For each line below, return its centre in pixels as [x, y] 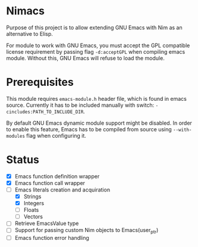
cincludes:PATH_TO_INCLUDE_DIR [45, 112]
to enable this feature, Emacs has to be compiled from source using [89, 129]
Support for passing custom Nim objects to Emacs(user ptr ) [87, 231]
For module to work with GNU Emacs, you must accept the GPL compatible [98, 45]
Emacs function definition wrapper [57, 176]
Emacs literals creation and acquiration [62, 190]
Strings [32, 196]
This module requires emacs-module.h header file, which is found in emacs [97, 98]
